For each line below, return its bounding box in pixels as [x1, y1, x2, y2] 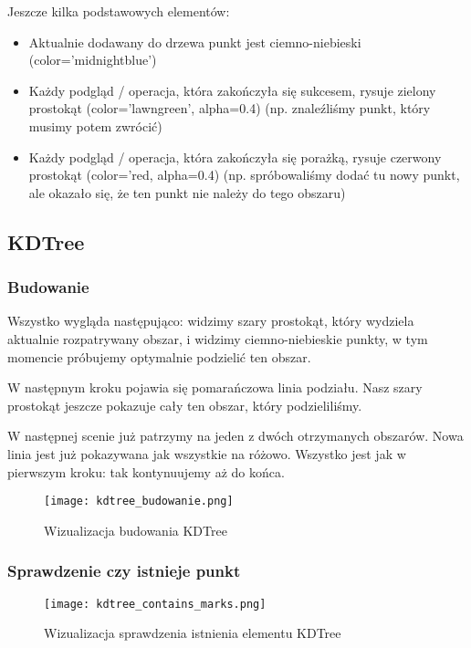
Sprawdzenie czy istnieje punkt [7, 559, 241, 582]
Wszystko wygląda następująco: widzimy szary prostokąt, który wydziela [7, 311, 414, 330]
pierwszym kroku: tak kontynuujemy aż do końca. [7, 462, 285, 481]
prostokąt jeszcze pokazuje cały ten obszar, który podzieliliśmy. [7, 395, 362, 414]
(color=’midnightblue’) [28, 50, 157, 69]
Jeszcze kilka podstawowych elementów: [7, 2, 230, 20]
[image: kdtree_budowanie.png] [44, 495, 234, 508]
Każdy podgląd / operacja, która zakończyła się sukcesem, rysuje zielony [28, 80, 436, 99]
